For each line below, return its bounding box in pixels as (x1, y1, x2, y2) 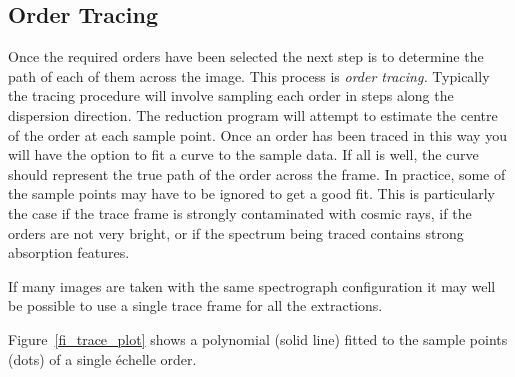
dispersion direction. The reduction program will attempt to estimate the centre (8, 104, 498, 125)
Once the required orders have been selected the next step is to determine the (8, 46, 484, 67)
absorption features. (8, 242, 130, 263)
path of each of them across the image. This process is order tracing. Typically (8, 65, 490, 86)
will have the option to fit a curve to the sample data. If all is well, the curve (8, 144, 479, 165)
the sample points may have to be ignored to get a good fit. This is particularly (8, 183, 495, 204)
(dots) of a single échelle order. (8, 348, 197, 369)
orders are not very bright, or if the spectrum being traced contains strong (8, 222, 464, 243)
